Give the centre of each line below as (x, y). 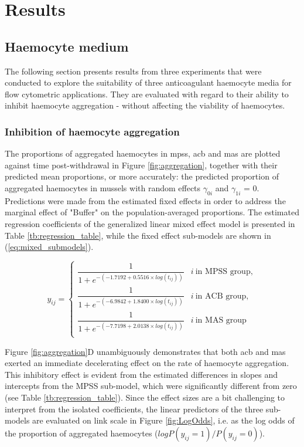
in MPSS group (223, 272)
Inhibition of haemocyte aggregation (92, 131)
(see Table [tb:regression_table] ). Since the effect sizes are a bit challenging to (145, 397)
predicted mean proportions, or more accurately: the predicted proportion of (142, 176)
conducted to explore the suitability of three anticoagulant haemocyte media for (148, 82)
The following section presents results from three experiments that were (133, 71)
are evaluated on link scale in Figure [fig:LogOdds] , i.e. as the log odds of (163, 420)
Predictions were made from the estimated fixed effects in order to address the (145, 200)
